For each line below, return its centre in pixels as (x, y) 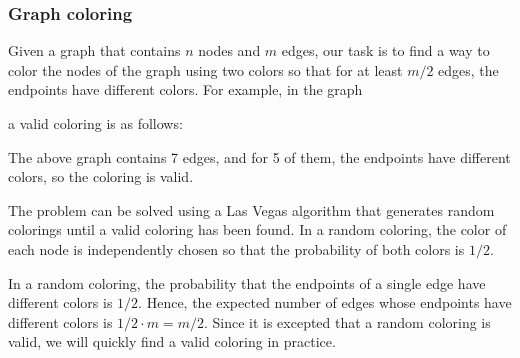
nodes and (229, 50)
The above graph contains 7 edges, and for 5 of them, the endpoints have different (259, 156)
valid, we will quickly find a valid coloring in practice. (172, 341)
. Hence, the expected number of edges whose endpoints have (325, 302)
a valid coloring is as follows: (95, 123)
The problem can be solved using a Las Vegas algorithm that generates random (251, 209)
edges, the (468, 69)
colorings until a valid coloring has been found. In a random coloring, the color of (257, 229)
